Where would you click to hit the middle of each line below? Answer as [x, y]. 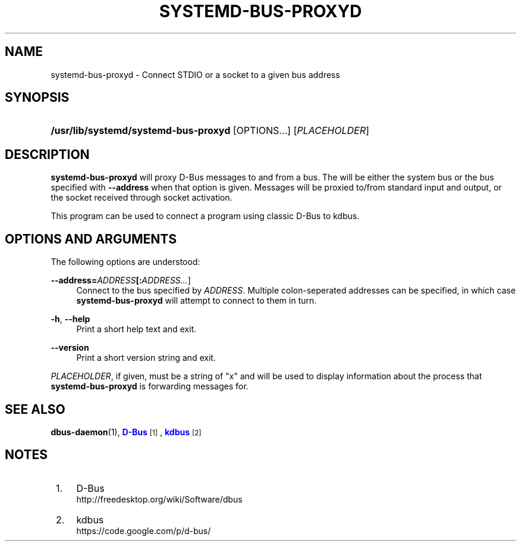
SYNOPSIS [37, 98]
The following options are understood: [125, 262]
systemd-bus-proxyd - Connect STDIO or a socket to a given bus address [195, 74]
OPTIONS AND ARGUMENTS [91, 239]
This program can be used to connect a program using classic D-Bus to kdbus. [205, 216]
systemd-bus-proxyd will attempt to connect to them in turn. [197, 301]
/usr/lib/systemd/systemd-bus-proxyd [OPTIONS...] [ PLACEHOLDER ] [210, 131]
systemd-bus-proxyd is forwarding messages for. [150, 386]
